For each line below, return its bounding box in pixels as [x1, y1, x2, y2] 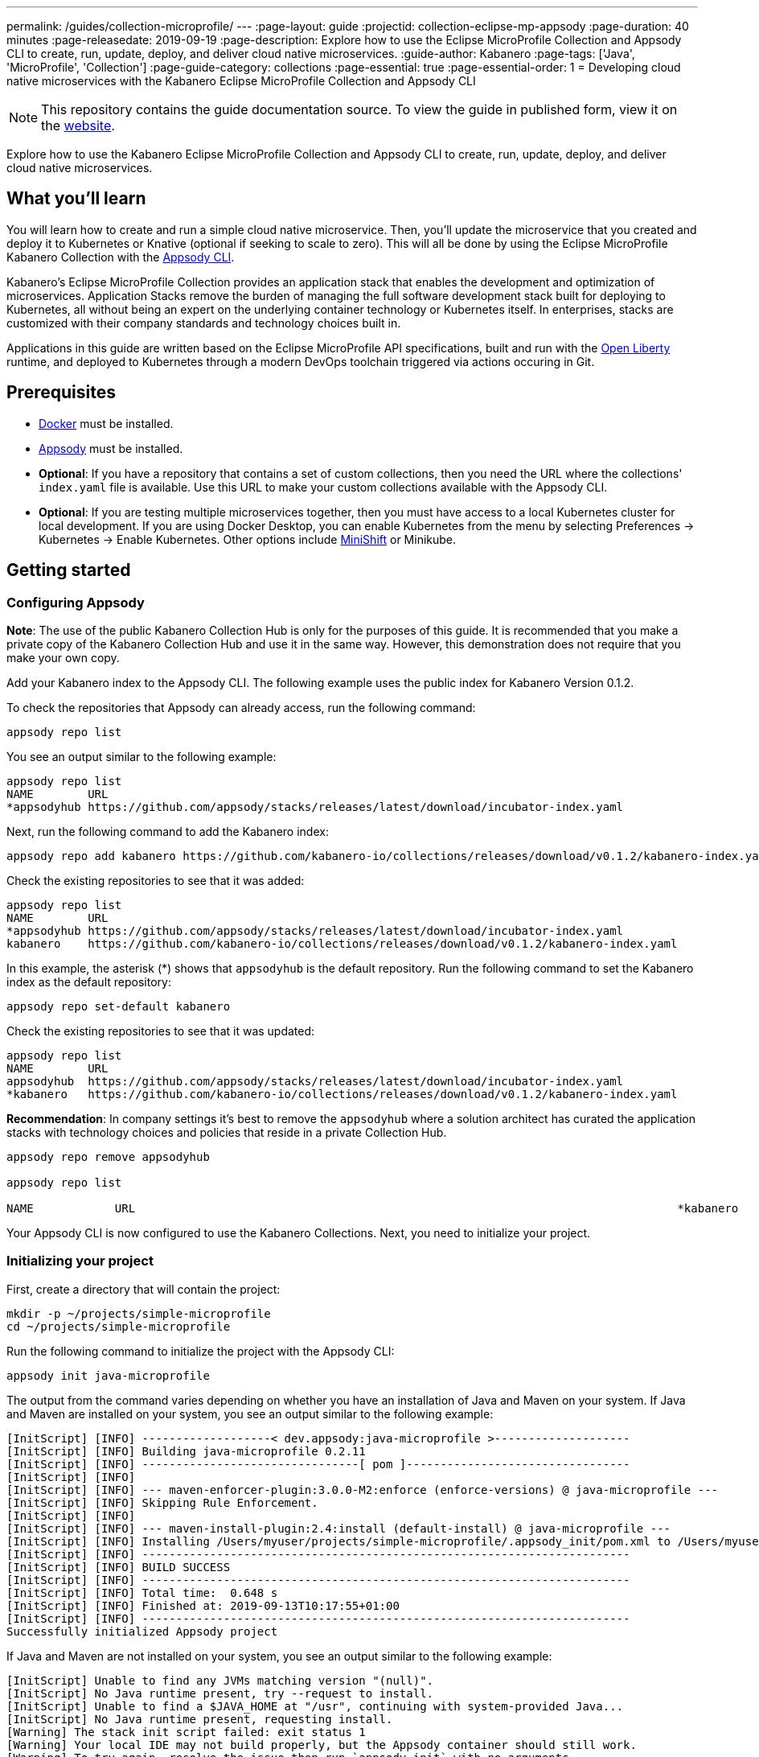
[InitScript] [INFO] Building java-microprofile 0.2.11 [6, 1444, 366, 1458]
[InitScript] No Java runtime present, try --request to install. [6, 1686, 434, 1700]
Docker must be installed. [39, 416, 174, 430]
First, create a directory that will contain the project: [6, 1282, 281, 1296]
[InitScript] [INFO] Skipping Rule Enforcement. [6, 1496, 318, 1509]
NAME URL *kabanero [6, 1201, 739, 1215]
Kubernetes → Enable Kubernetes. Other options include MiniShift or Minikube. [39, 532, 457, 546]
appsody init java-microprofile [6, 1368, 210, 1382]
